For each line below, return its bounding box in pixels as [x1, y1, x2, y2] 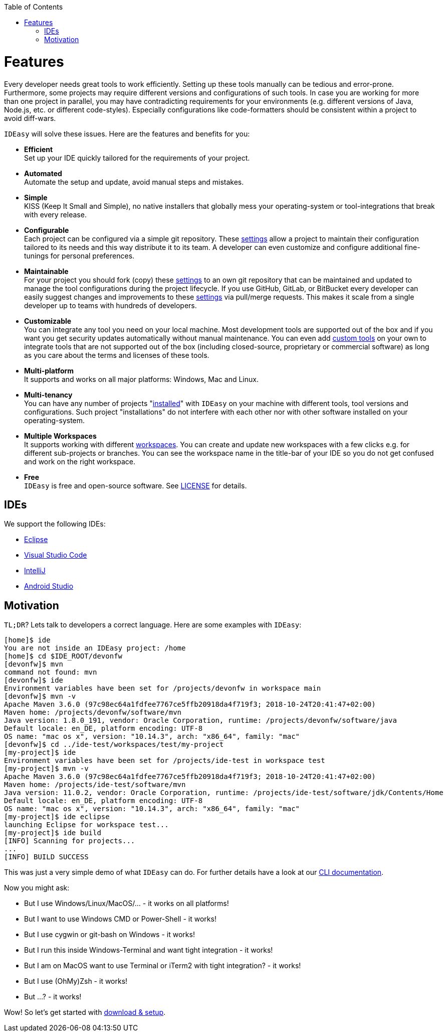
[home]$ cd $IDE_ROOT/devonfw [4, 652, 123, 661]
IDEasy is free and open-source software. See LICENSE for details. [24, 481, 247, 490]
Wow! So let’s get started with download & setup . [4, 1008, 166, 1017]
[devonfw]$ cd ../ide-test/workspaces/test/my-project [4, 740, 224, 749]
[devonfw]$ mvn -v [4, 692, 76, 701]
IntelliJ [24, 566, 46, 575]
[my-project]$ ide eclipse [4, 813, 110, 821]
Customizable [24, 316, 72, 325]
